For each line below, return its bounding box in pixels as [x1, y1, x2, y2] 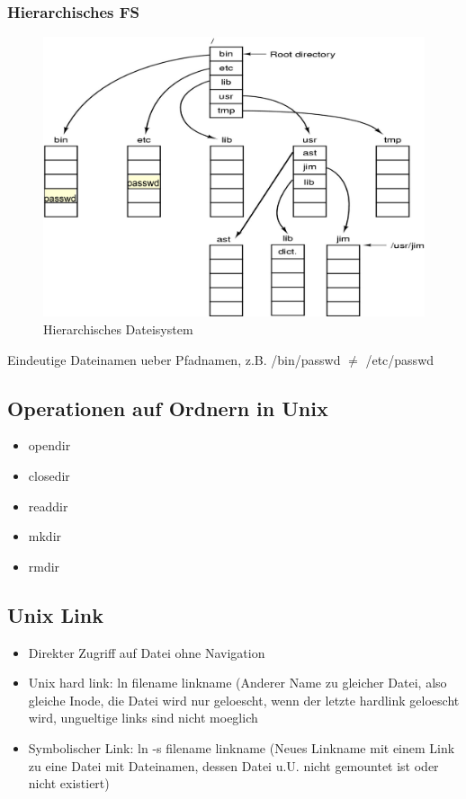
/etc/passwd [365, 350, 435, 368]
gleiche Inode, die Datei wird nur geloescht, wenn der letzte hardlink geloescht [28, 690, 460, 709]
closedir [28, 466, 70, 485]
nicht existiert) [28, 774, 110, 793]
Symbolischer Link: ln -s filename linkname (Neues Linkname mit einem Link [28, 739, 455, 757]
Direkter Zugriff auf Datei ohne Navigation [28, 643, 265, 661]
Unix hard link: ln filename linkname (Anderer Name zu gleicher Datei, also [28, 673, 447, 692]
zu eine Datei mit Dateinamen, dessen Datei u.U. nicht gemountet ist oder [28, 756, 439, 775]
